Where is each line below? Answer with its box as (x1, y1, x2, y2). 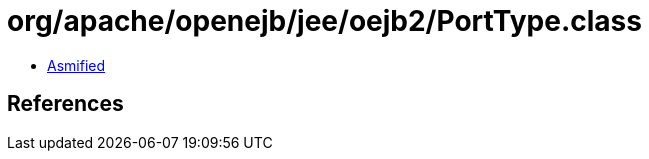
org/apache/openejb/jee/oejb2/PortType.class (7, 4, 642, 38)
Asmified (47, 56, 106, 74)
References (7, 91, 124, 117)
